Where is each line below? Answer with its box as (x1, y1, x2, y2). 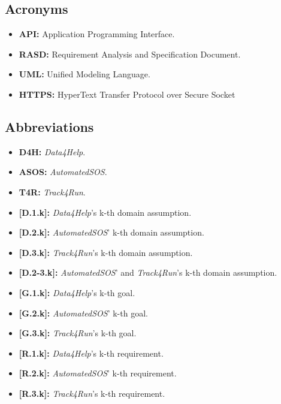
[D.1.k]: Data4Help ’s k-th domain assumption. (19, 206, 192, 218)
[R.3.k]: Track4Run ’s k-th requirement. (19, 387, 165, 399)
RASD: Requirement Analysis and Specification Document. (19, 47, 241, 60)
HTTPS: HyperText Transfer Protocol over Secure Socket (19, 88, 235, 100)
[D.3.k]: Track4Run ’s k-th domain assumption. (19, 246, 193, 258)
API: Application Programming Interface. (19, 28, 175, 40)
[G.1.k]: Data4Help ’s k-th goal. (19, 286, 135, 299)
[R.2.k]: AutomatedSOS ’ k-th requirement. (19, 367, 177, 379)
